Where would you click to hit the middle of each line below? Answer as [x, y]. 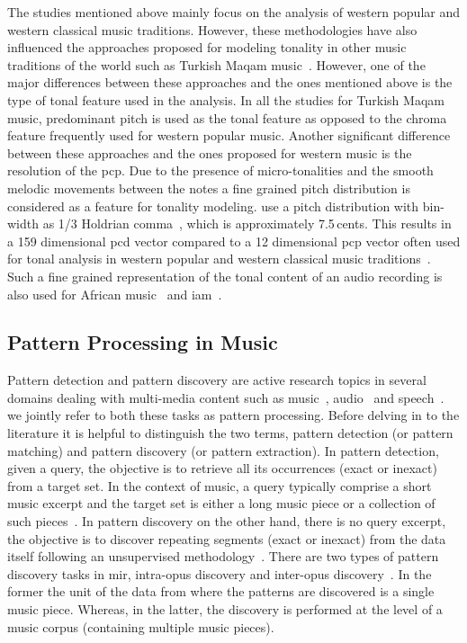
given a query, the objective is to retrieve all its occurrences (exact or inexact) [222, 468]
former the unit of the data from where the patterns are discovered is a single [221, 591]
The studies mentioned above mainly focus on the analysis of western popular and [233, 12]
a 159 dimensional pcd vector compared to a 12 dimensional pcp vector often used [234, 241]
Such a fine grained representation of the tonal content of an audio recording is [225, 276]
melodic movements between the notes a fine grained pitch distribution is [209, 188]
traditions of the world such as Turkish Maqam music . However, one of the [216, 64]
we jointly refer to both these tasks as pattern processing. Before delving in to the [233, 415]
